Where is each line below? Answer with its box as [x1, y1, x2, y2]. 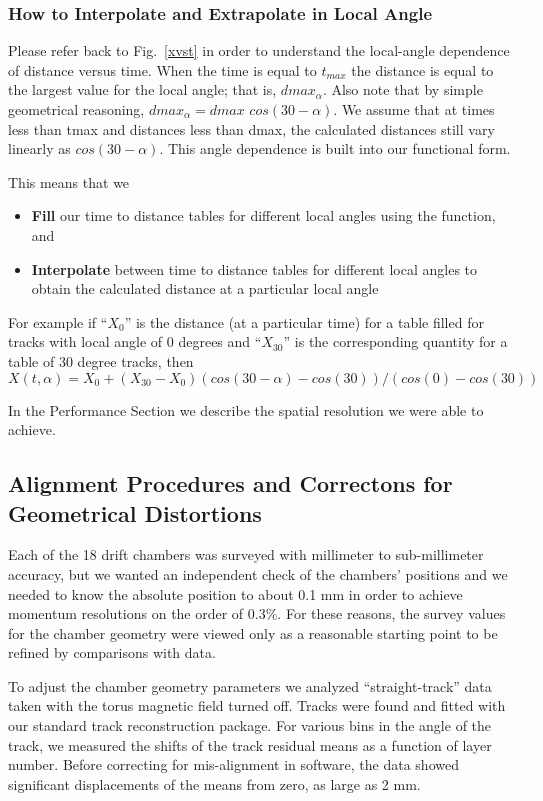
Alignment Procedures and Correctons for [8, 468, 453, 499]
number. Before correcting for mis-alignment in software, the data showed [8, 754, 459, 775]
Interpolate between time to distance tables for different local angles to [31, 258, 478, 279]
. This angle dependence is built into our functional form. [159, 138, 511, 159]
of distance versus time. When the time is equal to [8, 59, 317, 80]
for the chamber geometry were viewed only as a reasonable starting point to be [8, 622, 498, 643]
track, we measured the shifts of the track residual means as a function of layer [8, 734, 492, 755]
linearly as [8, 138, 71, 159]
